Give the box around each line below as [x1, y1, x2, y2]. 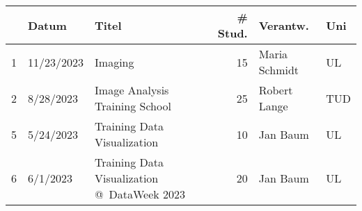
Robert [258, 82, 293, 98]
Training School [95, 98, 171, 114]
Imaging [95, 53, 134, 70]
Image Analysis [95, 82, 169, 98]
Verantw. [258, 17, 309, 33]
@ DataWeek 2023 [95, 186, 186, 202]
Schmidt [258, 62, 299, 78]
